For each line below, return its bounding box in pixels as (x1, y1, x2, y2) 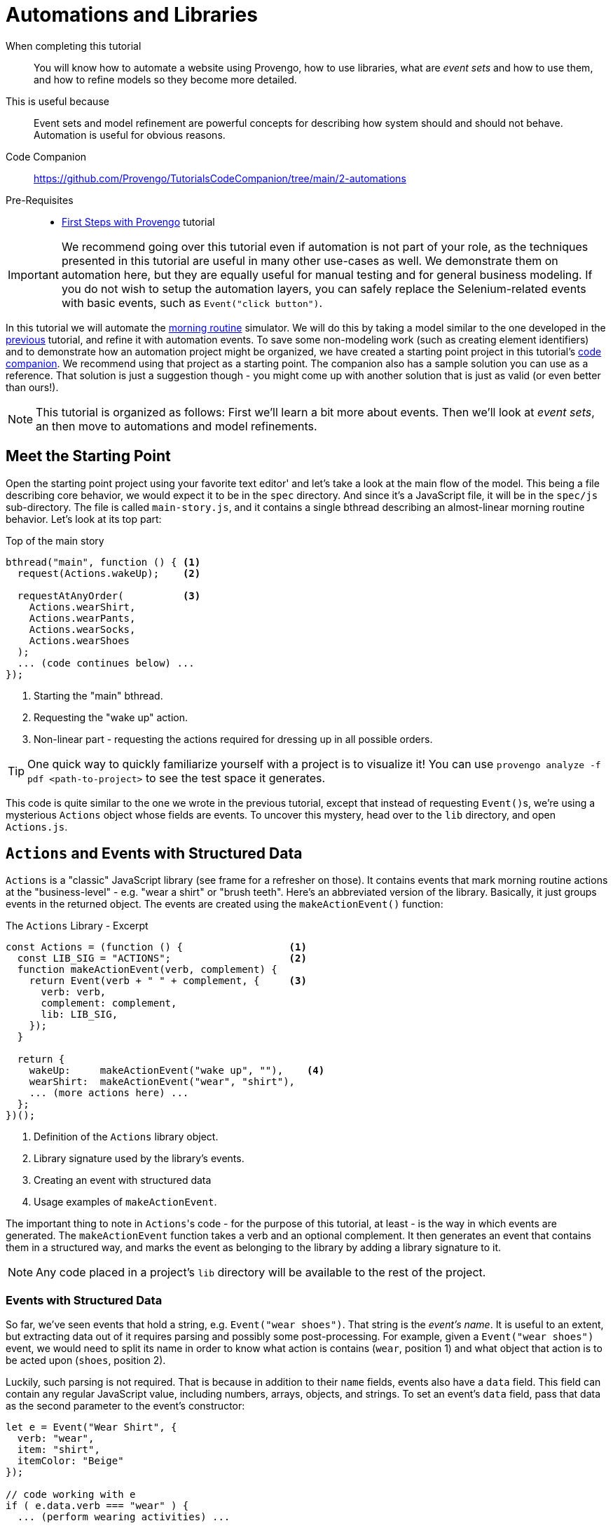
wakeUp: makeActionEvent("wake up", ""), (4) (29, 1065, 325, 1077)
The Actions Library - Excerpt (6, 920, 149, 932)
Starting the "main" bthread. (34, 689, 163, 702)
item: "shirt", (17, 1444, 100, 1456)
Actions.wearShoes (29, 634, 130, 646)
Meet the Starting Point (6, 447, 171, 465)
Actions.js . (6, 820, 68, 833)
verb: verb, (41, 986, 106, 998)
